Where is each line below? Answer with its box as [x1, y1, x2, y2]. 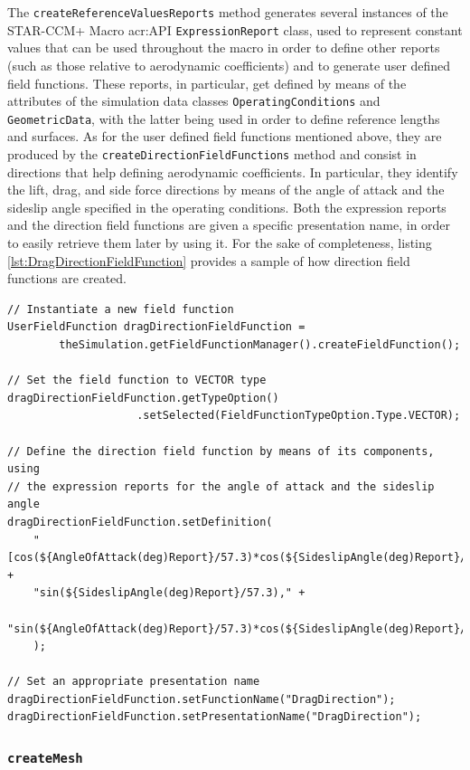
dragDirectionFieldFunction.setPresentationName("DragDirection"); [7, 710, 422, 724]
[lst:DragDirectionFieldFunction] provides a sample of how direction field [7, 251, 410, 270]
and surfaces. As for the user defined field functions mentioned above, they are [7, 127, 442, 146]
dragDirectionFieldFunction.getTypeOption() [7, 391, 279, 404]
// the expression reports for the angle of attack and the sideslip [7, 480, 435, 493]
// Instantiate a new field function [7, 302, 234, 316]
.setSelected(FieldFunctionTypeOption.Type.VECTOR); [136, 409, 461, 423]
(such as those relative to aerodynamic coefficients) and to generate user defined [7, 55, 451, 74]
